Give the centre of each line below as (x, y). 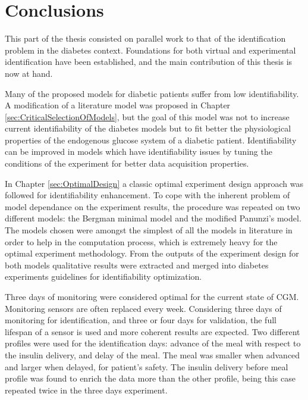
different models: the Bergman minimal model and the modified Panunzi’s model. (153, 218)
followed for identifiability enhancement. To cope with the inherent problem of (147, 195)
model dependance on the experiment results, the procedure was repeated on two (153, 206)
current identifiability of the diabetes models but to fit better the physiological (148, 128)
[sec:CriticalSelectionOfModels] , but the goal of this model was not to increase (147, 116)
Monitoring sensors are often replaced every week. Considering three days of (143, 308)
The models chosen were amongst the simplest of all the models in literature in (149, 230)
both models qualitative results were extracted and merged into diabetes (137, 265)
